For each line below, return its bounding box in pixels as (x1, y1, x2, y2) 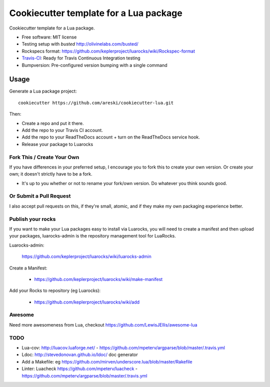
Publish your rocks (9, 215, 56, 222)
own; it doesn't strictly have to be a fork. (9, 171, 92, 177)
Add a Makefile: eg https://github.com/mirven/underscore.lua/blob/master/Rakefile (21, 358, 192, 364)
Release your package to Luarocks (21, 141, 93, 147)
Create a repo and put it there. (21, 120, 84, 126)
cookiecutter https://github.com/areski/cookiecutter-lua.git (18, 100, 174, 105)
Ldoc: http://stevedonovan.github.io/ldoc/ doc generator (21, 351, 138, 357)
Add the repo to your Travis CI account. (21, 127, 103, 133)
